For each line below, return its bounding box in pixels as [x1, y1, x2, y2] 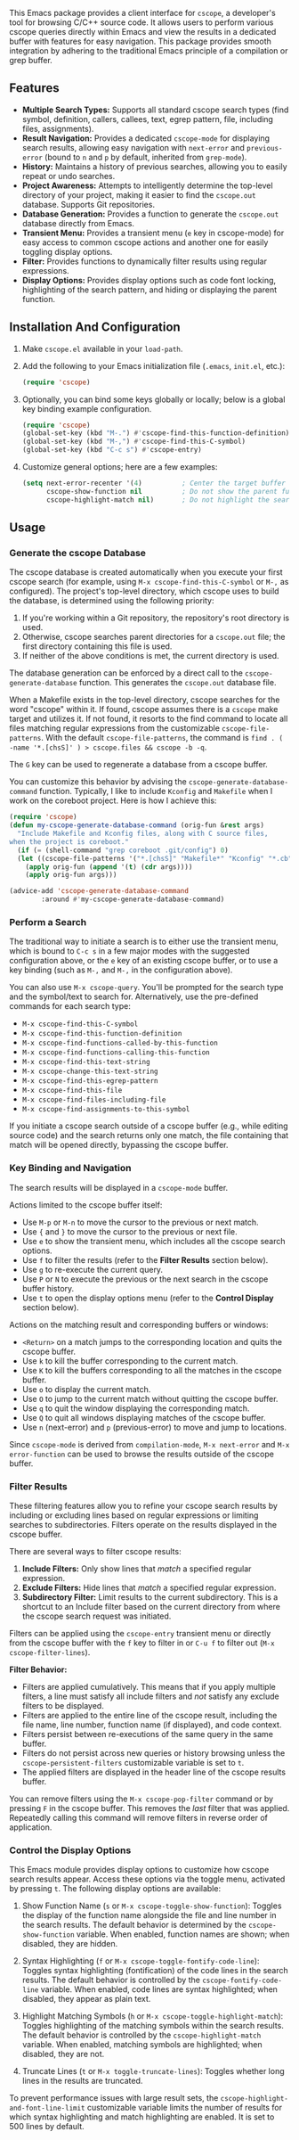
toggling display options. [21, 246, 113, 257]
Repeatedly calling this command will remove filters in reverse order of [9, 1812, 269, 1823]
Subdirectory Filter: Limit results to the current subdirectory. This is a [21, 1591, 279, 1603]
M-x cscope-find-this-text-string [21, 1058, 150, 1067]
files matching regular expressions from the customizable [9, 723, 221, 734]
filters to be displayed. [21, 1700, 104, 1710]
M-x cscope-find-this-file [21, 1086, 123, 1095]
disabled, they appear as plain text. [21, 1994, 151, 2005]
